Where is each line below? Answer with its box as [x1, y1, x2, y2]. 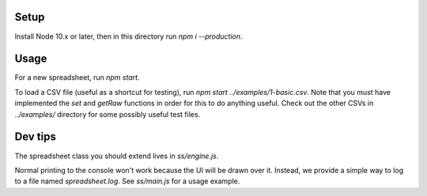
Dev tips [14, 130, 57, 144]
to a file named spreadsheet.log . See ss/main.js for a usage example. [14, 176, 240, 186]
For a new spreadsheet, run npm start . [14, 73, 140, 82]
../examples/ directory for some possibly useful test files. [14, 109, 201, 119]
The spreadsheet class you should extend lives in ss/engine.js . [14, 151, 219, 160]
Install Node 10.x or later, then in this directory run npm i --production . [14, 32, 243, 41]
